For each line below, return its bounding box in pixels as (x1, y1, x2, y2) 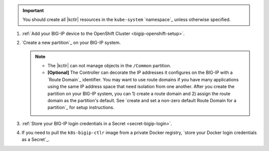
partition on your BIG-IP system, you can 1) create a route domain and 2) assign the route (47, 90, 231, 97)
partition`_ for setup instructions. (47, 105, 115, 111)
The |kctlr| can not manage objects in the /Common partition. (47, 62, 171, 68)
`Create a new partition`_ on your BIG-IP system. (21, 40, 121, 46)
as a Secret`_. (21, 137, 50, 143)
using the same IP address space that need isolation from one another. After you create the (47, 84, 235, 90)
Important (22, 7, 44, 13)
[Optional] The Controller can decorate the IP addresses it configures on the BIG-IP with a (47, 70, 233, 76)
